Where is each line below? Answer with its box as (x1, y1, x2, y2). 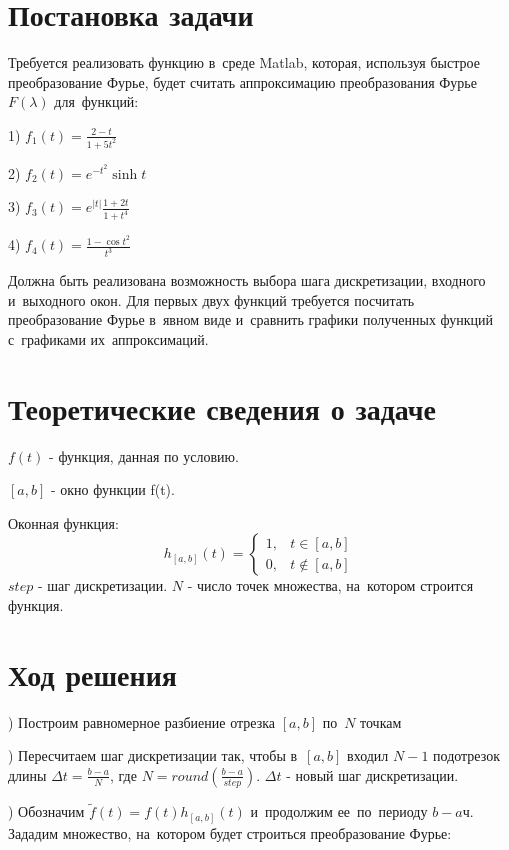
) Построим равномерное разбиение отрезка (8, 711, 276, 732)
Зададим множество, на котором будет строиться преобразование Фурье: (8, 822, 452, 843)
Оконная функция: (8, 512, 119, 533)
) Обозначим (8, 801, 85, 822)
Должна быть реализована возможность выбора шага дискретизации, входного (8, 270, 486, 291)
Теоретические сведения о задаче (8, 387, 436, 428)
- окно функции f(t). (50, 479, 175, 500)
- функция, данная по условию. (49, 445, 239, 466)
